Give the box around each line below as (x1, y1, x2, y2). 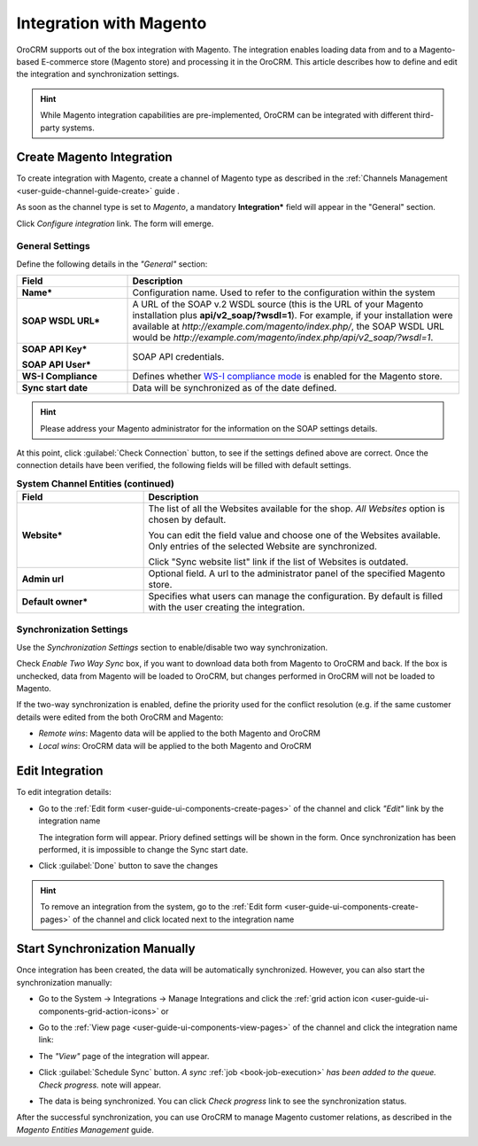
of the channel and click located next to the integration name (72, 914, 295, 924)
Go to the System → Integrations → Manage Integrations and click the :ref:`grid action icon (38, 994, 369, 1004)
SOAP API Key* (21, 343, 88, 355)
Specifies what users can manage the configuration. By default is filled (148, 590, 443, 603)
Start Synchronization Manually (16, 941, 196, 956)
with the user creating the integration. (148, 601, 305, 613)
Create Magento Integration (16, 150, 173, 165)
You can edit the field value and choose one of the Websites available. (148, 529, 442, 542)
